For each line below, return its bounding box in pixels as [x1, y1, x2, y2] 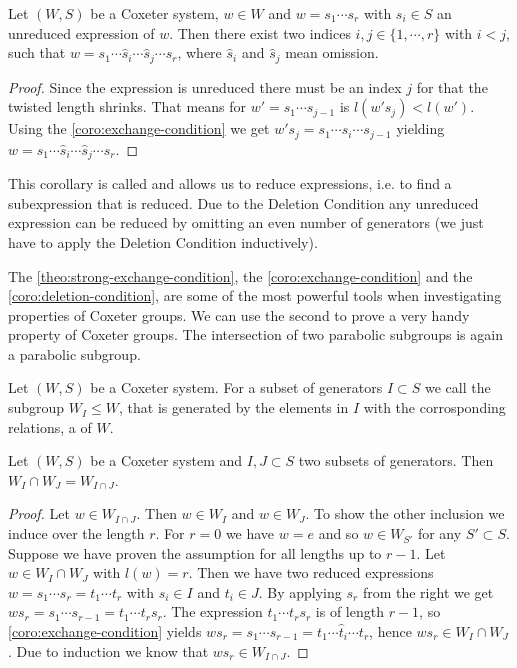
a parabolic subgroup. [8, 343, 141, 364]
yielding [396, 118, 445, 139]
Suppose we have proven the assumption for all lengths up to [8, 542, 382, 563]
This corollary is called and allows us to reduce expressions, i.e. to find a [8, 173, 452, 194]
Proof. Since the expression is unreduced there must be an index [8, 76, 402, 97]
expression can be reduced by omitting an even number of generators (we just [8, 212, 484, 233]
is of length [315, 601, 384, 622]
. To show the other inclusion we [305, 503, 505, 524]
